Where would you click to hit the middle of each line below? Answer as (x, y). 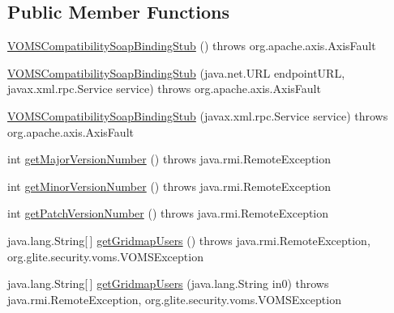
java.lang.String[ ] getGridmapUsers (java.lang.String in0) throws (168, 283)
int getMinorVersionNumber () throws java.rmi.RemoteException (169, 186)
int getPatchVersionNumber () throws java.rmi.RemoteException (168, 213)
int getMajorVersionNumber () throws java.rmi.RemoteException (169, 159)
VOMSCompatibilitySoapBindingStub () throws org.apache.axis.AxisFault (192, 46)
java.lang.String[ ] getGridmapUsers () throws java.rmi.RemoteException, (189, 240)
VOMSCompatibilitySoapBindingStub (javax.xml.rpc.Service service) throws (198, 115)
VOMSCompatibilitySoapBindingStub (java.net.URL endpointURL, (176, 72)
